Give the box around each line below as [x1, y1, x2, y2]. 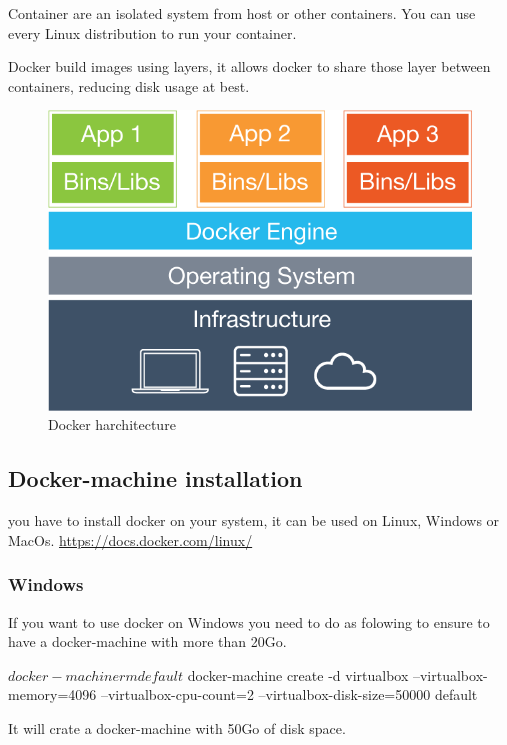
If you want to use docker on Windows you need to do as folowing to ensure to [8, 611, 490, 632]
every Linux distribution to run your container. [8, 22, 297, 43]
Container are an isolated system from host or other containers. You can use [8, 3, 476, 23]
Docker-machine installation [8, 463, 303, 494]
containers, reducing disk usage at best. [8, 75, 250, 96]
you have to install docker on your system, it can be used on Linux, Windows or [8, 510, 500, 531]
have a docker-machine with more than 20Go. [8, 631, 287, 652]
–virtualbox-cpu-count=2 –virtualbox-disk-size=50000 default [100, 684, 478, 705]
